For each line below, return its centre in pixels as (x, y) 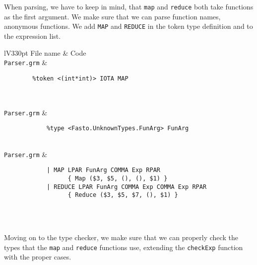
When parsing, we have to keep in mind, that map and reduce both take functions (129, 6)
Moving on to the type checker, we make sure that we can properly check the (121, 237)
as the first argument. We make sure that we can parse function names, (112, 16)
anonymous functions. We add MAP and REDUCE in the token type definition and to (128, 26)
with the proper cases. (38, 257)
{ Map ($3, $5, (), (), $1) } (118, 178)
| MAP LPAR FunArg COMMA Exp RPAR (103, 170)
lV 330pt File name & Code (45, 52)
